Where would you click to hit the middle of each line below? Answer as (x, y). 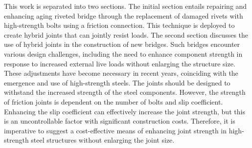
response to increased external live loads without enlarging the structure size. (120, 63)
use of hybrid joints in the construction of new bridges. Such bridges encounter (122, 44)
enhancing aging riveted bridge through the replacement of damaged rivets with (124, 15)
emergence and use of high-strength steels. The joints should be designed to (117, 82)
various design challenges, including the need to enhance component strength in (123, 53)
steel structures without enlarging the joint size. (103, 140)
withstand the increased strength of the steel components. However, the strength (125, 92)
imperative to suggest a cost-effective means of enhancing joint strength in (115, 130)
